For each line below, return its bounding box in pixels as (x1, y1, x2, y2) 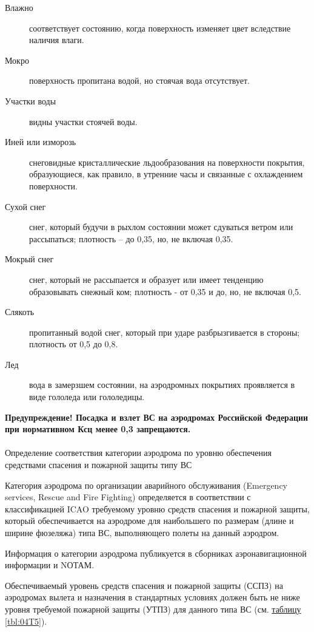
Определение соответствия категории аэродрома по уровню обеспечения (5, 446, 272, 459)
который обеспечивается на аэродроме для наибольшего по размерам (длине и (5, 514, 294, 527)
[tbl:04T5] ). (5, 614, 47, 627)
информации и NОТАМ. (5, 559, 95, 571)
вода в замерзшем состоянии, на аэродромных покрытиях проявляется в (29, 378, 295, 391)
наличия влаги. (29, 33, 84, 46)
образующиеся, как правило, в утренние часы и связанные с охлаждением (29, 168, 303, 180)
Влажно (5, 1, 33, 13)
